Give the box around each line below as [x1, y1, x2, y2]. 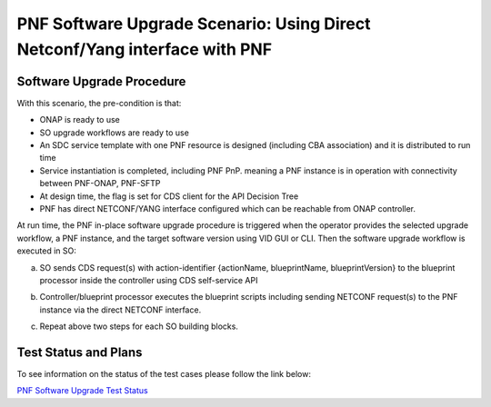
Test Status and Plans [16, 344, 143, 360]
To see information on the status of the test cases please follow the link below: [16, 369, 311, 380]
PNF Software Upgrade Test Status [16, 385, 149, 396]
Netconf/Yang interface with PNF [16, 39, 273, 59]
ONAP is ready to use [39, 114, 120, 125]
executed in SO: [16, 245, 77, 256]
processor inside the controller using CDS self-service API [39, 274, 258, 285]
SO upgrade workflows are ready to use [39, 127, 190, 138]
